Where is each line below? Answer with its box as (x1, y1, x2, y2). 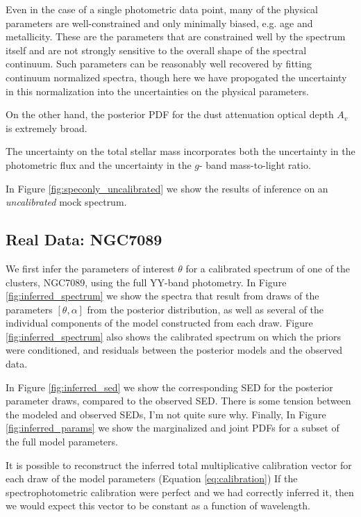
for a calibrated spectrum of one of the (185, 261, 351, 275)
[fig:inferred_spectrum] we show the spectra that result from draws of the (6, 288, 319, 303)
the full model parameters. (6, 434, 118, 449)
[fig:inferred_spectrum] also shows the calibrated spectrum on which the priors (6, 329, 341, 343)
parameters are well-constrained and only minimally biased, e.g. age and (6, 15, 313, 30)
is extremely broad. (6, 120, 87, 135)
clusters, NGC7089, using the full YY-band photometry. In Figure (6, 274, 287, 289)
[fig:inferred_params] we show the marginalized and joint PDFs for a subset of (6, 420, 339, 435)
